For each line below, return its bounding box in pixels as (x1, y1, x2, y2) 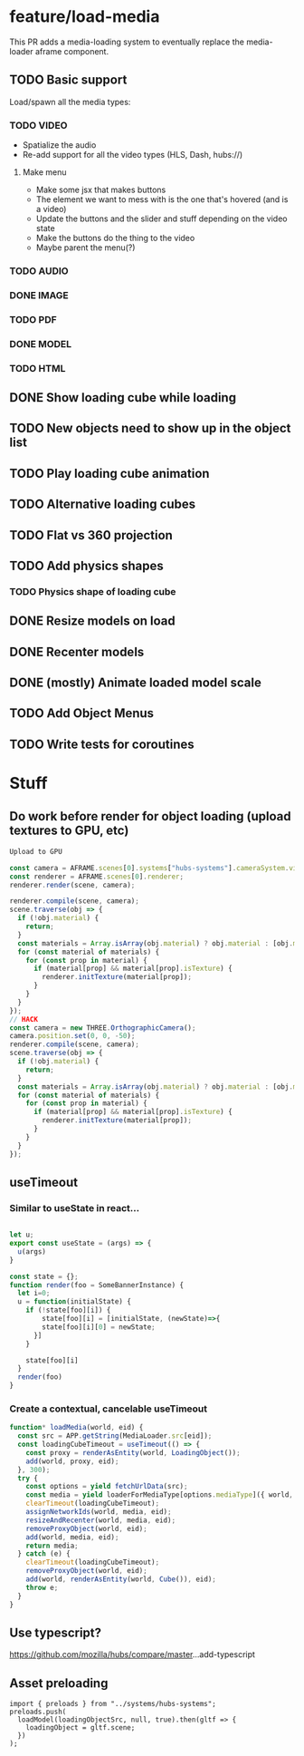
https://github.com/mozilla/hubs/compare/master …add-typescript (9, 1649, 256, 1660)
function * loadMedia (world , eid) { (9, 1423, 144, 1432)
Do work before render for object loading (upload (9, 809, 291, 824)
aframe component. (34, 45, 109, 56)
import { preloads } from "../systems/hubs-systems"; (9, 1700, 217, 1709)
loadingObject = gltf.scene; (25, 1723, 136, 1732)
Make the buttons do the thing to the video (35, 233, 195, 244)
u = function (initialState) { (17, 1297, 131, 1306)
